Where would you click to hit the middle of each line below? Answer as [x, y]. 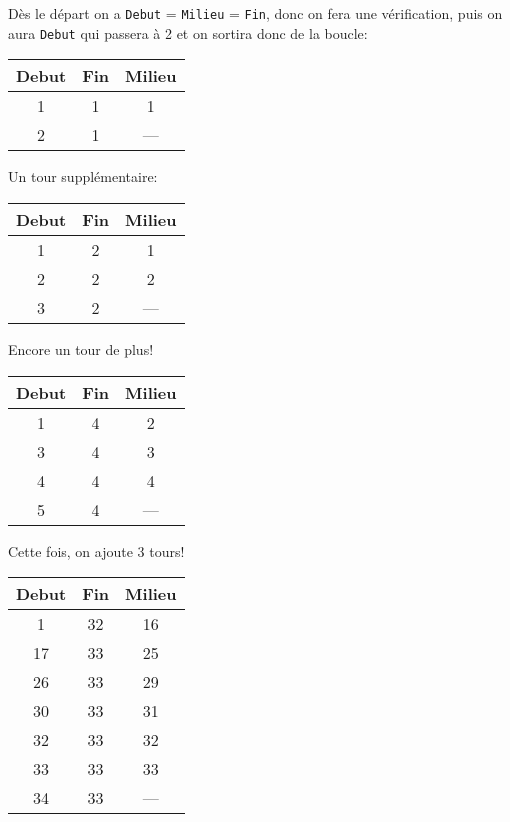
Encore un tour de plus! [81, 348]
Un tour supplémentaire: [83, 176]
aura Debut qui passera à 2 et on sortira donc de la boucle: [188, 32]
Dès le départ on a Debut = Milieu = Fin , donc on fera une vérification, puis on [255, 13]
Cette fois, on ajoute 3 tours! [96, 550]
